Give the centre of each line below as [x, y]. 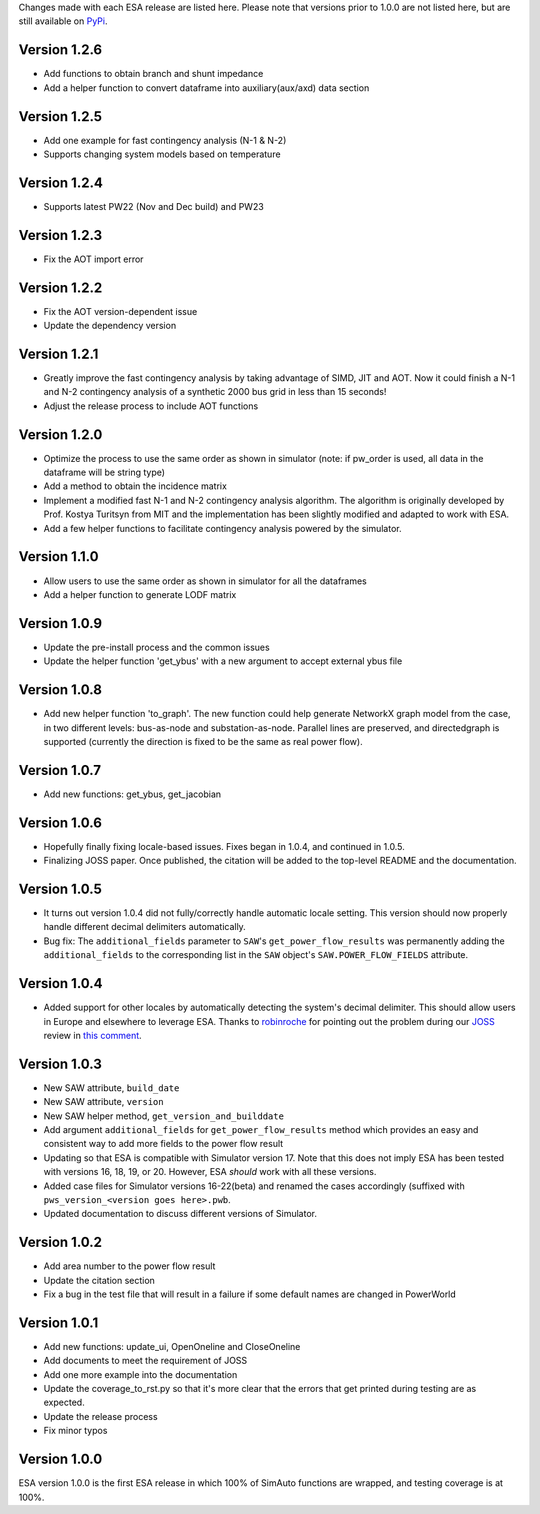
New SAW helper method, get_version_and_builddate [164, 1116]
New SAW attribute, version [103, 1102]
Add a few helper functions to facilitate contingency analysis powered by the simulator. [222, 528]
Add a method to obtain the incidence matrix [135, 486]
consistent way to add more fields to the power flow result [163, 1144]
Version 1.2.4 [61, 182]
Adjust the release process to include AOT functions [151, 406]
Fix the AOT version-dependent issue [120, 311]
